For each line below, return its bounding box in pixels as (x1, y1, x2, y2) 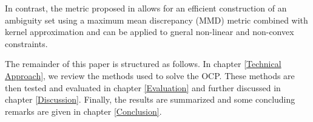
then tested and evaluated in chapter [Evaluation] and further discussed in (5, 81, 281, 94)
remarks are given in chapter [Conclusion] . (5, 104, 162, 117)
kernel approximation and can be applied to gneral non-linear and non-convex (5, 25, 294, 38)
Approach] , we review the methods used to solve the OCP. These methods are (5, 69, 295, 82)
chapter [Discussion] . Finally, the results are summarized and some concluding (5, 93, 295, 106)
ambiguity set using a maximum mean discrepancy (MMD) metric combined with (5, 13, 308, 26)
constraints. (5, 37, 48, 50)
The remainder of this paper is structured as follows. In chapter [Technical (5, 57, 281, 70)
